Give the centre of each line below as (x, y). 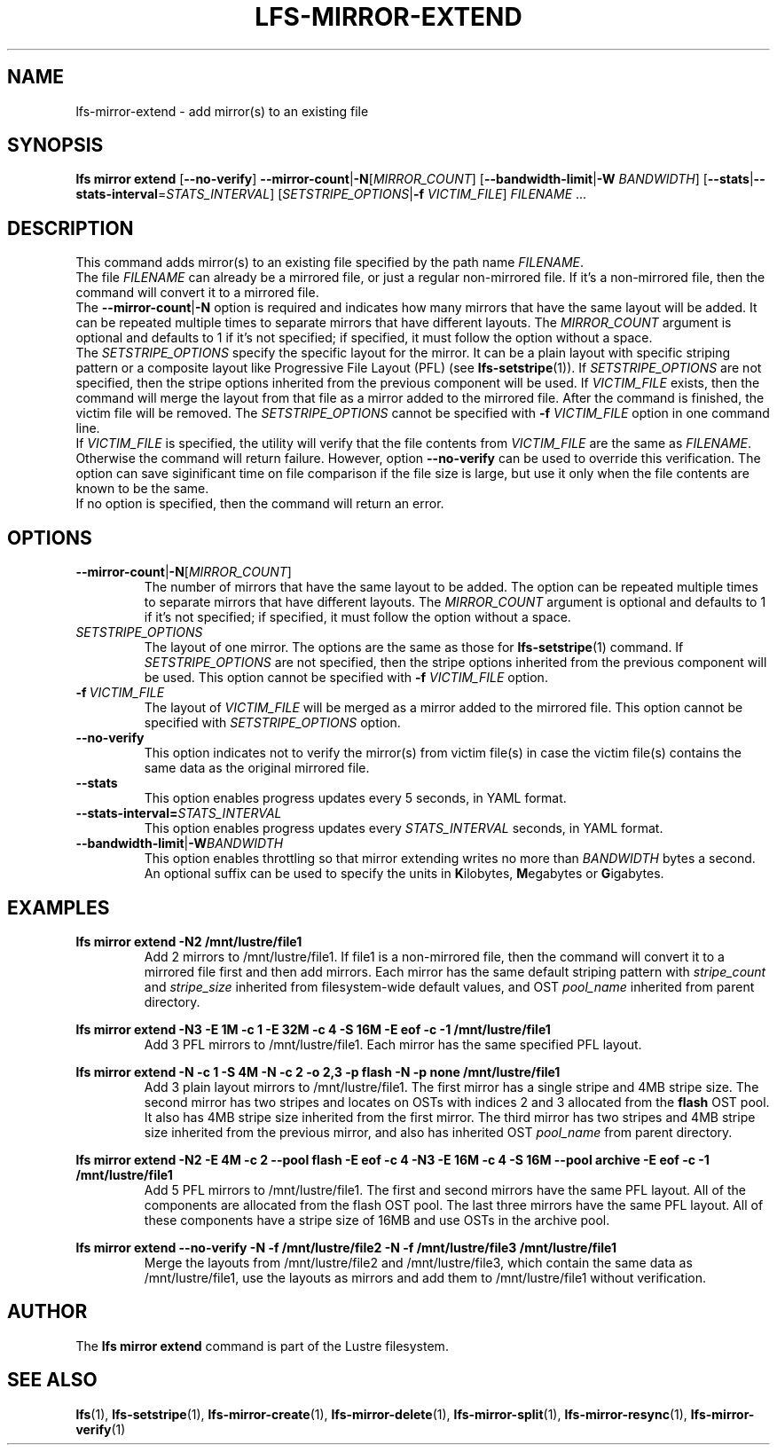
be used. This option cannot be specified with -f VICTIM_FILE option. (346, 678)
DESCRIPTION (71, 228)
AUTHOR (47, 1312)
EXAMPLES (59, 907)
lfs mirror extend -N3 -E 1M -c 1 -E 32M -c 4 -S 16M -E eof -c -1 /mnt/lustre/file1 (313, 1029)
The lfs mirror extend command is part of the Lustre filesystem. (262, 1346)
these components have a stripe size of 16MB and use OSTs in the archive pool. (377, 1220)
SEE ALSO (52, 1380)
